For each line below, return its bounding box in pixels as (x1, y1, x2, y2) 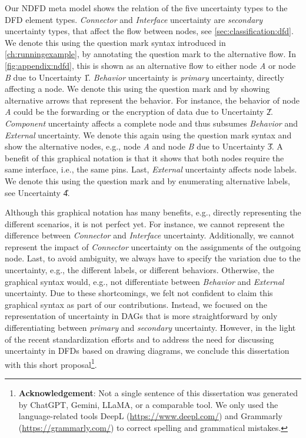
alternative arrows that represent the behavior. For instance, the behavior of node (5, 94, 300, 106)
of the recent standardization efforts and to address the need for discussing (5, 333, 274, 345)
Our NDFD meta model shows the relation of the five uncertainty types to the (5, 2, 288, 14)
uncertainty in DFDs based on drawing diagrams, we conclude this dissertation (5, 344, 290, 357)
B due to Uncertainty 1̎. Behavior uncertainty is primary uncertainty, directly (5, 71, 284, 83)
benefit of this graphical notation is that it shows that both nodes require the (5, 151, 284, 164)
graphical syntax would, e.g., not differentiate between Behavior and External (5, 275, 284, 287)
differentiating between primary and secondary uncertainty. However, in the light (5, 321, 296, 334)
